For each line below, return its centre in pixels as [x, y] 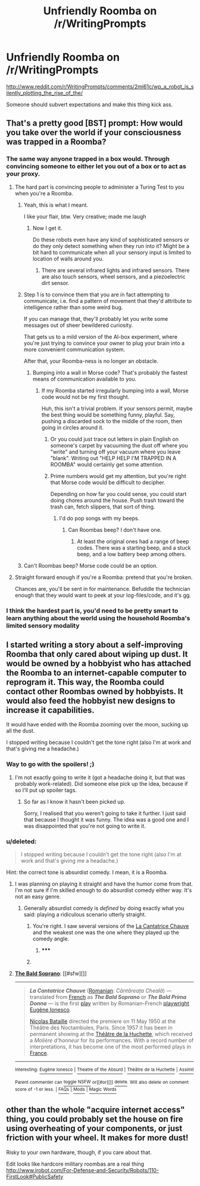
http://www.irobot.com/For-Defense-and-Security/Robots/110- [83, 1170]
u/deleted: [21, 841]
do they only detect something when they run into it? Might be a [111, 246]
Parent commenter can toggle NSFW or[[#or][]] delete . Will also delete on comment [101, 1082]
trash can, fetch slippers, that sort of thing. [103, 507]
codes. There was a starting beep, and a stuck [134, 547]
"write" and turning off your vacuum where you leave [115, 452]
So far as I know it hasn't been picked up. [74, 801]
